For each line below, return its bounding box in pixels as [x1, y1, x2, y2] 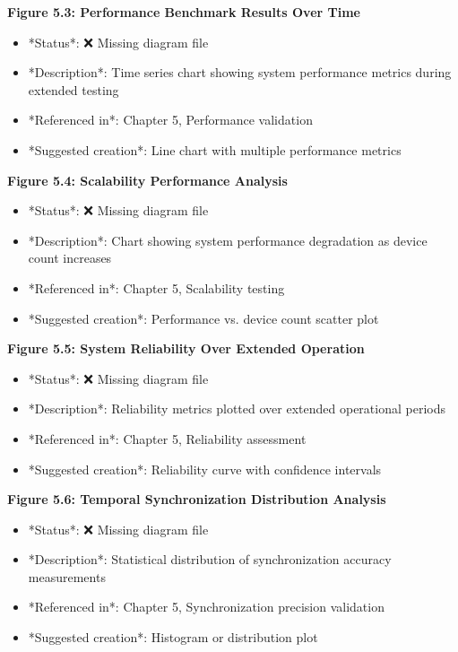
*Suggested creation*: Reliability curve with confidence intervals [28, 459, 382, 478]
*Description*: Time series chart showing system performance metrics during [28, 63, 452, 82]
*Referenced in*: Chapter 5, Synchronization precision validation [28, 597, 385, 616]
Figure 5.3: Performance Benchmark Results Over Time [7, 3, 360, 21]
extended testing [28, 80, 119, 99]
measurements [28, 567, 106, 586]
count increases [28, 248, 112, 267]
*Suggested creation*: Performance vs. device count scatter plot [28, 309, 379, 327]
